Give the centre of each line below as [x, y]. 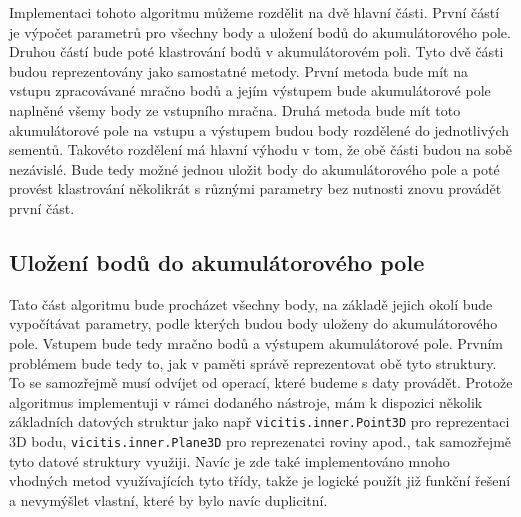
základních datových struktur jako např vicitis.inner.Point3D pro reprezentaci [259, 421]
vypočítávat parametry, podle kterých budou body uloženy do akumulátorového [253, 323]
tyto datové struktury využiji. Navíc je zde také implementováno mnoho [229, 460]
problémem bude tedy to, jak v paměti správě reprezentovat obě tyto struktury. [253, 362]
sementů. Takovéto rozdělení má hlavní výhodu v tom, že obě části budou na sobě [261, 149]
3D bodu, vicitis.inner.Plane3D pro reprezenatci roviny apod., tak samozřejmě [260, 440]
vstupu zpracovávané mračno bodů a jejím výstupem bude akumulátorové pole [250, 90]
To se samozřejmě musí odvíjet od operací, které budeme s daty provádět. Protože [261, 382]
